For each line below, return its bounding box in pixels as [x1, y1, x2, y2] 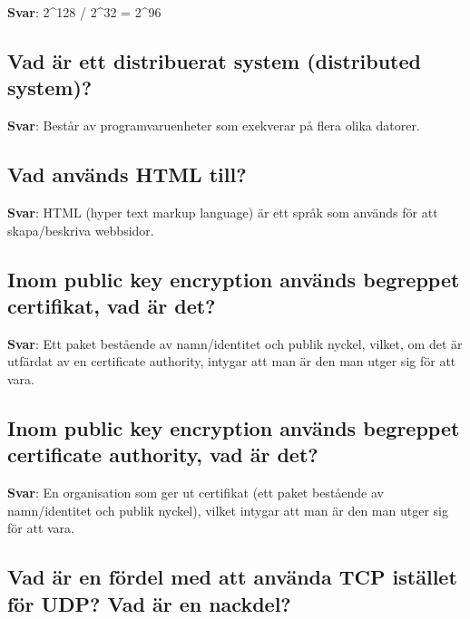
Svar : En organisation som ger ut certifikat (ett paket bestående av [7, 483, 384, 502]
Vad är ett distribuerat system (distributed [7, 46, 421, 74]
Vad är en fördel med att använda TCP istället [7, 563, 457, 591]
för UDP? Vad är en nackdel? [7, 589, 291, 617]
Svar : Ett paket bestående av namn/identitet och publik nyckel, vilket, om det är [7, 334, 463, 353]
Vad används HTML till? [7, 160, 247, 189]
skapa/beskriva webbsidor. [7, 220, 154, 239]
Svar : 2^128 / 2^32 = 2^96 [7, 3, 162, 21]
